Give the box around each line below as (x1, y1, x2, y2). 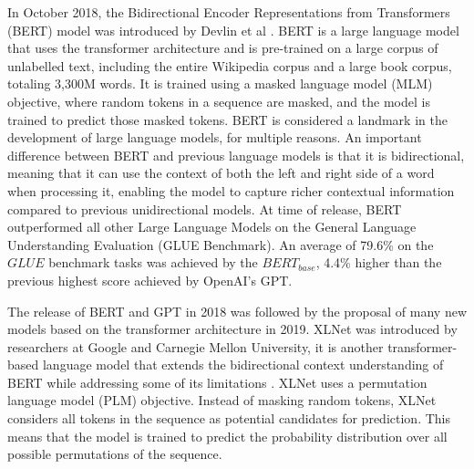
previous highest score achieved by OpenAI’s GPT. (7, 270, 293, 289)
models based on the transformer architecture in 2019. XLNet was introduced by (7, 319, 458, 339)
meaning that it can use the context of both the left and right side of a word (7, 163, 435, 182)
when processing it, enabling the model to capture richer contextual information (7, 181, 455, 200)
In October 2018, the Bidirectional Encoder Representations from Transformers (7, 3, 450, 21)
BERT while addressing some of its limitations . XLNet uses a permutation (7, 372, 428, 391)
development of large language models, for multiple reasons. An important (7, 128, 422, 147)
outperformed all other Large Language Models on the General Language (7, 217, 417, 236)
